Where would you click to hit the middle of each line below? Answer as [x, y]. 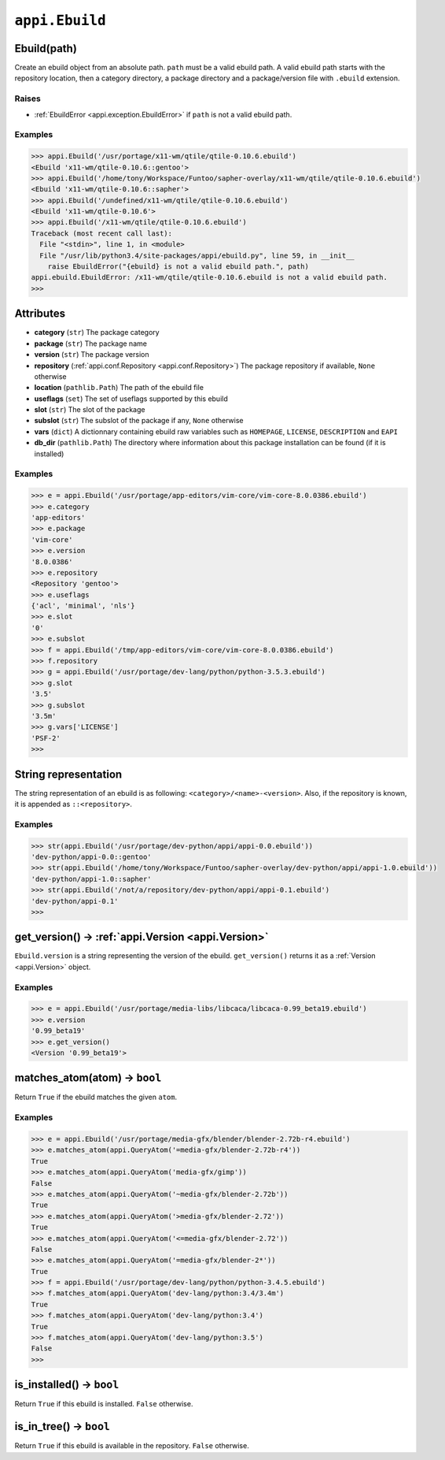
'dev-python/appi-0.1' [75, 901]
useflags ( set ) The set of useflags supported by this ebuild [131, 399]
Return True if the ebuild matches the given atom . [96, 1097]
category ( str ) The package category [97, 332]
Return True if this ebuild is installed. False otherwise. [104, 1404]
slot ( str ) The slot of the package [90, 410]
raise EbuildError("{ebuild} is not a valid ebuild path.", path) [178, 267]
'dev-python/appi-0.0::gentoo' [92, 856]
